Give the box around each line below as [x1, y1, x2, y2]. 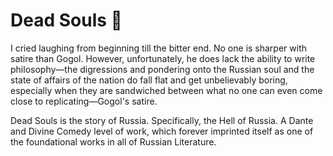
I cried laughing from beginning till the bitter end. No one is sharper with [10, 42, 308, 54]
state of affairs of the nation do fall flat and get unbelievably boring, [10, 74, 288, 86]
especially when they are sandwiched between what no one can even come [10, 84, 323, 96]
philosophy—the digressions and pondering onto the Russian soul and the [10, 63, 315, 75]
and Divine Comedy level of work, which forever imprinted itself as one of [10, 125, 314, 137]
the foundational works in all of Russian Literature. [10, 135, 217, 148]
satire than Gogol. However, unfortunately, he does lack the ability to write [10, 52, 316, 64]
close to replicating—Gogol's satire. [10, 95, 158, 107]
